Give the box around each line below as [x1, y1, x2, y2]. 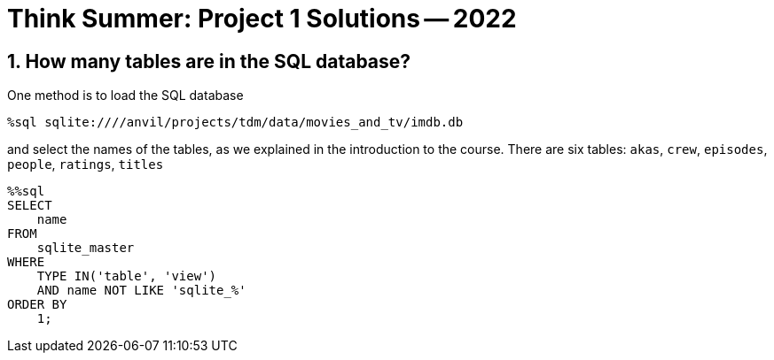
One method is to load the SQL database [7, 88, 244, 103]
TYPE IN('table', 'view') [36, 269, 217, 284]
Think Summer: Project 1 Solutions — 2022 [7, 4, 517, 34]
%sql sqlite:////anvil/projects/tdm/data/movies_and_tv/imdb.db [7, 115, 464, 130]
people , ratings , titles [7, 157, 164, 172]
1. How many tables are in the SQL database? [7, 50, 411, 73]
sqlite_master [36, 241, 135, 256]
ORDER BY [7, 297, 67, 312]
